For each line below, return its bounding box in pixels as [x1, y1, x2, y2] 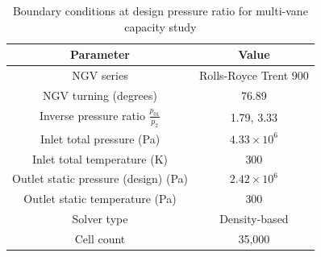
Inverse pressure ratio [39, 106, 145, 123]
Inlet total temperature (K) [31, 150, 169, 167]
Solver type [72, 210, 128, 227]
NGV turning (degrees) [43, 86, 157, 103]
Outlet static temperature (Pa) [23, 190, 177, 207]
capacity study [124, 18, 197, 35]
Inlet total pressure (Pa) [40, 130, 160, 147]
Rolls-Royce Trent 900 [198, 67, 309, 84]
